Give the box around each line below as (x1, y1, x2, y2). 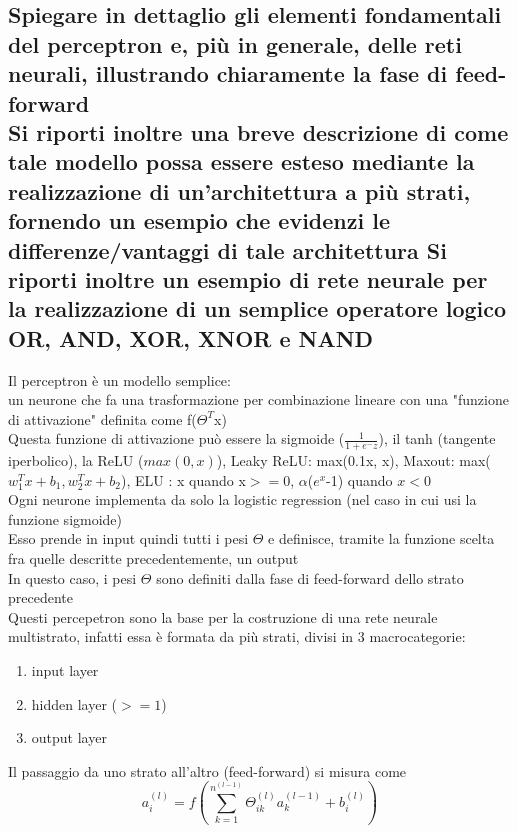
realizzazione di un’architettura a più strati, (8, 175, 471, 206)
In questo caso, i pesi (8, 567, 137, 588)
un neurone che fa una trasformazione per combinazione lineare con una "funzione (8, 389, 509, 410)
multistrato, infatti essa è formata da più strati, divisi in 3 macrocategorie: (8, 626, 466, 647)
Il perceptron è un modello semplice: (8, 369, 231, 390)
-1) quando (326, 469, 393, 490)
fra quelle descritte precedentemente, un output (8, 548, 299, 569)
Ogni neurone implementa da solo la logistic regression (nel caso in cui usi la (8, 489, 477, 510)
